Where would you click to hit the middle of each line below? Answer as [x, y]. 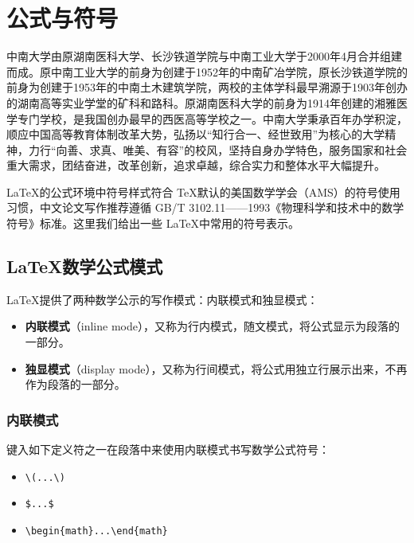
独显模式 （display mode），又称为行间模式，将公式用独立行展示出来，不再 [216, 368]
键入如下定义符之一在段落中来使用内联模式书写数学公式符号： [168, 449]
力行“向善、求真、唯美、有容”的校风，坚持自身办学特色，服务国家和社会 [218, 149]
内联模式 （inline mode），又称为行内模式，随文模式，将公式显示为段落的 [212, 326]
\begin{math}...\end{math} [96, 531]
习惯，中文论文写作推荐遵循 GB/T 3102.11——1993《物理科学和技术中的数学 [205, 207]
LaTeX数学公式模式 [85, 266]
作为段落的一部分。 [75, 384]
